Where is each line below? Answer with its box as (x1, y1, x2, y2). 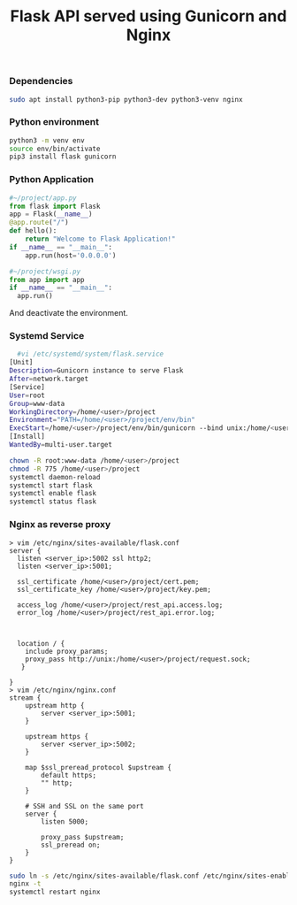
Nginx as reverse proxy (9, 518, 111, 531)
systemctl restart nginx (9, 887, 101, 897)
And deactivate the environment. (9, 308, 128, 318)
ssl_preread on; (41, 840, 101, 849)
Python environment (9, 116, 100, 128)
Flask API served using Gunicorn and (10, 6, 287, 27)
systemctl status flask (9, 497, 97, 506)
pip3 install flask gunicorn (9, 152, 117, 161)
